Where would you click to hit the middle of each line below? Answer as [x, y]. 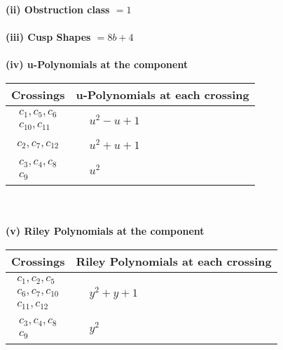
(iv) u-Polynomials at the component [97, 64]
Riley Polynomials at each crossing [174, 261]
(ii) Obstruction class [58, 9]
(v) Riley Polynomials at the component [105, 231]
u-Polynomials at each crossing [163, 94]
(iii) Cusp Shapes [48, 37]
